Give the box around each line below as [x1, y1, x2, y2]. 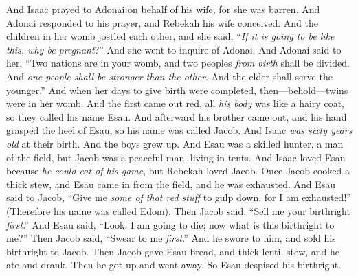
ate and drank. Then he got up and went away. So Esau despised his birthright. [6, 257, 342, 272]
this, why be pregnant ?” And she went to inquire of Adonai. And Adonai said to [6, 42, 342, 56]
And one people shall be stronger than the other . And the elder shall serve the [6, 69, 333, 83]
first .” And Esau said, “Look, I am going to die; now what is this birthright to [6, 217, 335, 231]
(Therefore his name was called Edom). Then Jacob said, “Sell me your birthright [6, 203, 350, 218]
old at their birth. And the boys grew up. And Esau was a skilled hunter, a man [6, 136, 344, 150]
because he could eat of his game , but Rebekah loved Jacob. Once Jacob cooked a [6, 163, 350, 178]
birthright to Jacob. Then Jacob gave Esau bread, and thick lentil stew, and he [6, 244, 340, 258]
